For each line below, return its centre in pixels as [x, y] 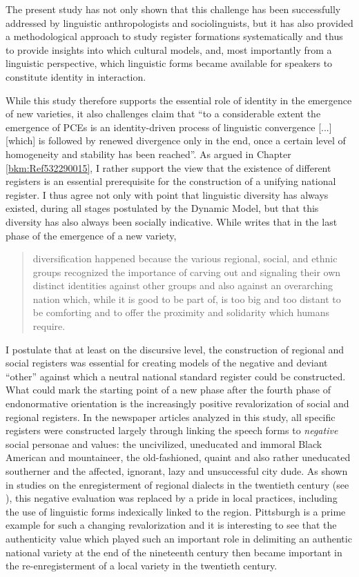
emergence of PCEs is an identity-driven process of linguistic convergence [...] [169, 127]
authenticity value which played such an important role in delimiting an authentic [179, 538]
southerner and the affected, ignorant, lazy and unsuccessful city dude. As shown [177, 471]
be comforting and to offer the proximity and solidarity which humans [181, 312]
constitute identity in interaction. [76, 76]
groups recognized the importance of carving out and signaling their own [187, 272]
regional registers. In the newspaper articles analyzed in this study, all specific [171, 417]
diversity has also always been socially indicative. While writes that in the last [172, 221]
